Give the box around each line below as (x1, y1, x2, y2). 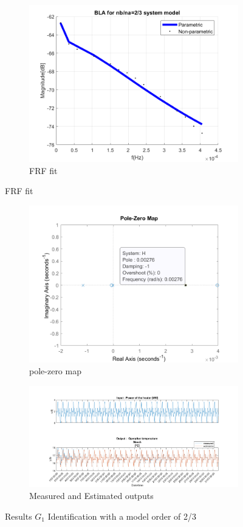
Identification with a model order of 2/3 (47, 509, 197, 522)
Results (5, 509, 32, 522)
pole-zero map (29, 365, 81, 377)
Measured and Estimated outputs (29, 489, 154, 501)
